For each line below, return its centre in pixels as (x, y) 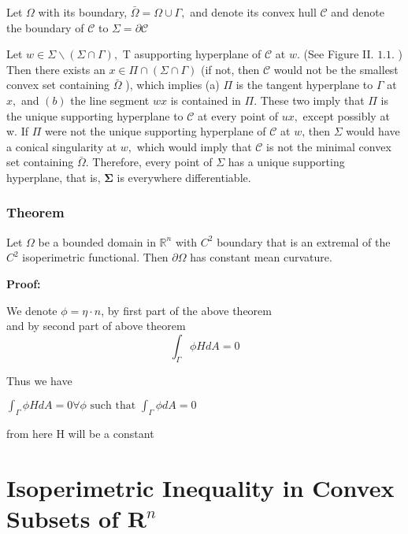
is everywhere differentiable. (184, 177)
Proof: (24, 283)
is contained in (206, 100)
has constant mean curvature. (261, 257)
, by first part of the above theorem (186, 310)
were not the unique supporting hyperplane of (155, 131)
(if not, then (230, 69)
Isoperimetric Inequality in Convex (200, 487)
